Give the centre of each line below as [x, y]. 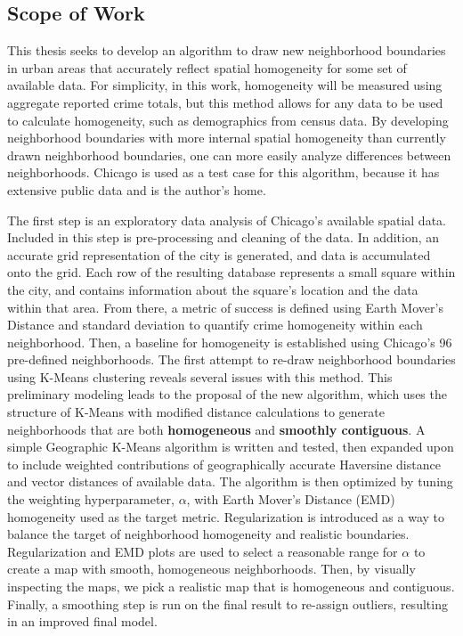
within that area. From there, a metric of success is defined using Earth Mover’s [225, 307]
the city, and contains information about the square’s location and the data [213, 289]
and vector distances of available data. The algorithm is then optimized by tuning [230, 481]
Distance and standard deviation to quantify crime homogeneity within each [215, 325]
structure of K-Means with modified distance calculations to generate [196, 412]
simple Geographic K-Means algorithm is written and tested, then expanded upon [231, 447]
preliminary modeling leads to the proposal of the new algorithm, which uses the [227, 394]
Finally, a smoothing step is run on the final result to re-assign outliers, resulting [227, 603]
